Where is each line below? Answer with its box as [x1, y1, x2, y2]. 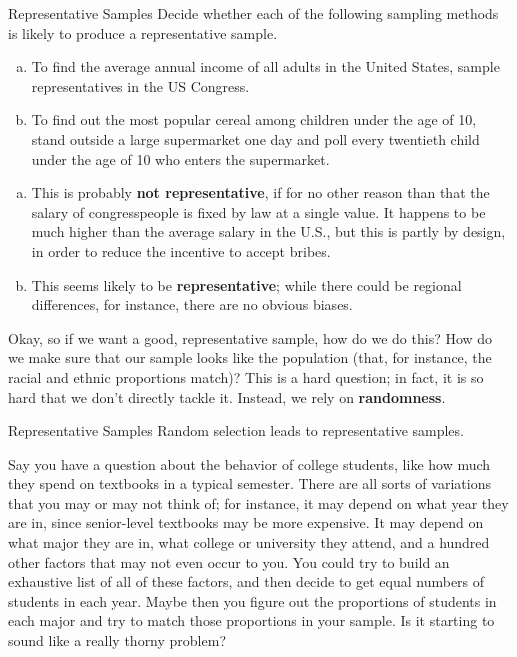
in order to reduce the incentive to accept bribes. [31, 240, 331, 261]
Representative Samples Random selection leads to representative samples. [8, 420, 464, 441]
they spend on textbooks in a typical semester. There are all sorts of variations [8, 473, 491, 494]
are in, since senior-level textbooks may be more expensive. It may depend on [8, 512, 484, 533]
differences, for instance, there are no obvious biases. [31, 294, 353, 315]
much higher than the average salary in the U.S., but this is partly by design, [31, 221, 506, 242]
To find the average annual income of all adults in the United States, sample [31, 56, 500, 77]
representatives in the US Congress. [31, 75, 250, 96]
